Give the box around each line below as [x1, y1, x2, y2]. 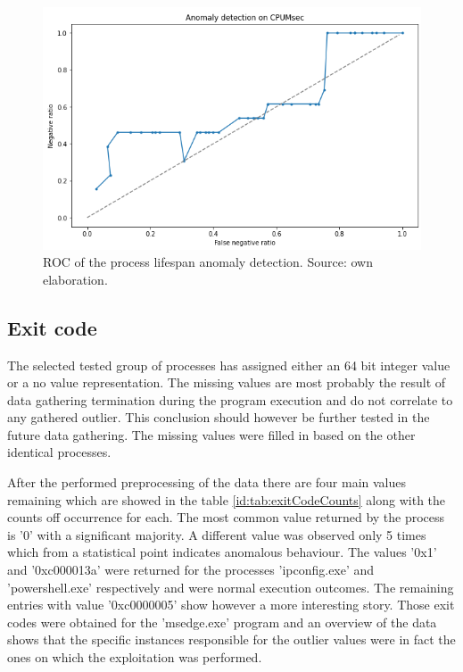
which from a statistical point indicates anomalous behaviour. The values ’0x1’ [7, 543, 437, 561]
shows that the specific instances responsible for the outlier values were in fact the [7, 630, 456, 649]
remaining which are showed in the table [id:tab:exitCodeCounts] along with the [7, 490, 446, 509]
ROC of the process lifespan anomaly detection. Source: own [43, 253, 373, 271]
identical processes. [7, 443, 112, 461]
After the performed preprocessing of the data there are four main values [7, 473, 406, 492]
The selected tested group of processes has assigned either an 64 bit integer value [7, 355, 451, 374]
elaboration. [43, 270, 108, 288]
